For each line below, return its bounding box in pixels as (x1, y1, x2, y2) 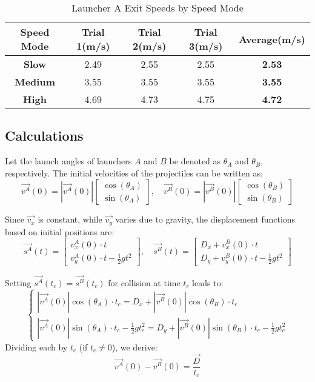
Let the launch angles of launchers (5, 155, 132, 167)
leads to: (192, 276, 224, 289)
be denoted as (169, 155, 221, 167)
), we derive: (111, 341, 157, 353)
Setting (5, 276, 31, 289)
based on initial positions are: (5, 225, 114, 238)
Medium (15, 75, 55, 89)
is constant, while (38, 213, 102, 226)
